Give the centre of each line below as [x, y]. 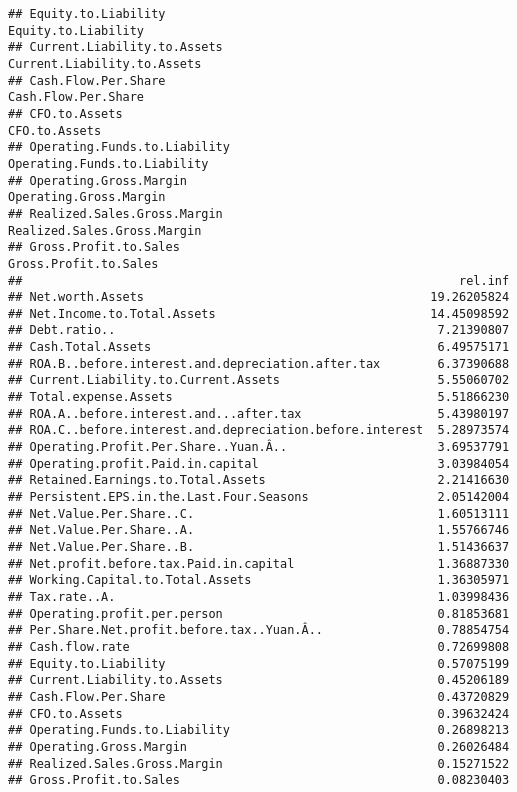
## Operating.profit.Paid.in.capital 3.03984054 [259, 463]
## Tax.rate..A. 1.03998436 [259, 596]
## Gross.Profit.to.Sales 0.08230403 [259, 780]
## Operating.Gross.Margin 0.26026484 [259, 746]
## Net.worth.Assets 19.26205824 [259, 297]
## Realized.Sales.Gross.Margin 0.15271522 [259, 763]
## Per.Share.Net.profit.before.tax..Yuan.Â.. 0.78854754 [259, 630]
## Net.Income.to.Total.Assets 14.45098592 [259, 313]
